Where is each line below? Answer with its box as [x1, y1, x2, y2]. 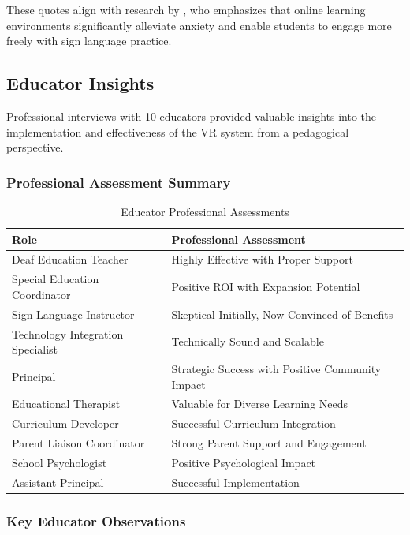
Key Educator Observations [6, 511, 186, 530]
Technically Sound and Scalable [171, 333, 324, 350]
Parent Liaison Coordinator [12, 435, 145, 451]
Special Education [12, 271, 99, 287]
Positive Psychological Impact [171, 454, 316, 470]
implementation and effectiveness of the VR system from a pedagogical [6, 123, 349, 140]
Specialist [12, 341, 58, 357]
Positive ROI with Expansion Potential [171, 279, 360, 295]
